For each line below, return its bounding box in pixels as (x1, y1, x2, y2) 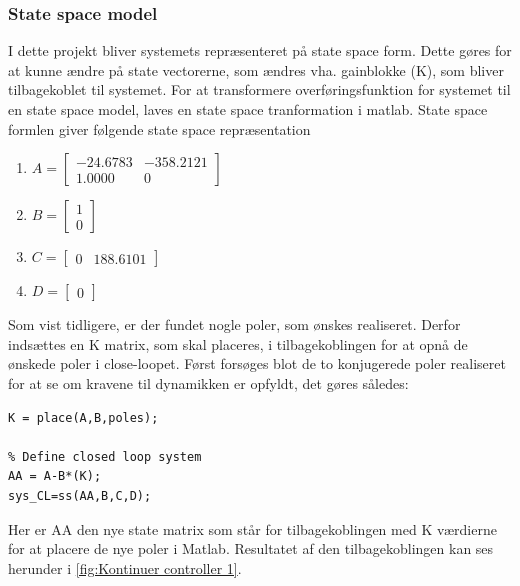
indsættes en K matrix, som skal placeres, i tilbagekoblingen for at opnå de (8, 333, 468, 354)
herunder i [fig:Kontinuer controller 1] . (8, 557, 242, 578)
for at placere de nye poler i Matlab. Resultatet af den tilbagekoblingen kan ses (8, 538, 494, 559)
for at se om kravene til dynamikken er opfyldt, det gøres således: (8, 372, 409, 393)
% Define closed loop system (8, 449, 202, 464)
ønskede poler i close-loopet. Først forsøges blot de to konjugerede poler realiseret (8, 353, 506, 374)
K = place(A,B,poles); (8, 410, 159, 425)
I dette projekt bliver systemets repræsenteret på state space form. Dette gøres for (8, 40, 512, 61)
